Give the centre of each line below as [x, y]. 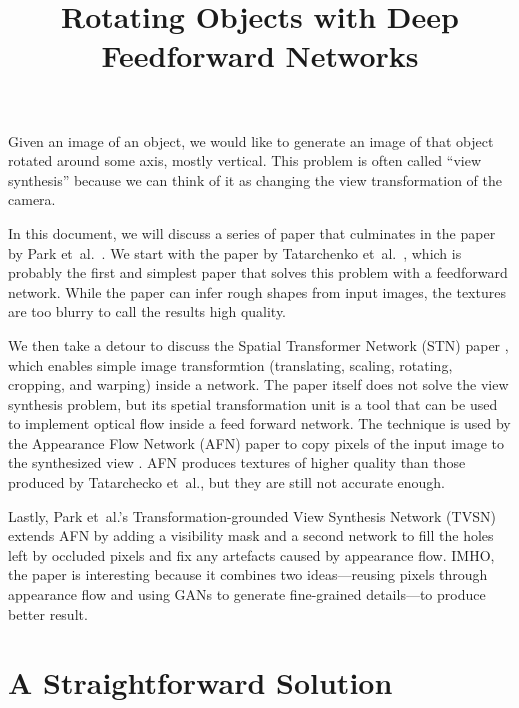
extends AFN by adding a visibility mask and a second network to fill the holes [251, 535]
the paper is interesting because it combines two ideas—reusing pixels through [248, 574]
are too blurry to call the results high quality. [147, 311]
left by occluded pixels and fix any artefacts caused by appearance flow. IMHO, [251, 554]
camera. [32, 199]
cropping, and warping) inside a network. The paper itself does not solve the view [258, 384]
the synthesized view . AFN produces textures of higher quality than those [237, 462]
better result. [48, 613]
